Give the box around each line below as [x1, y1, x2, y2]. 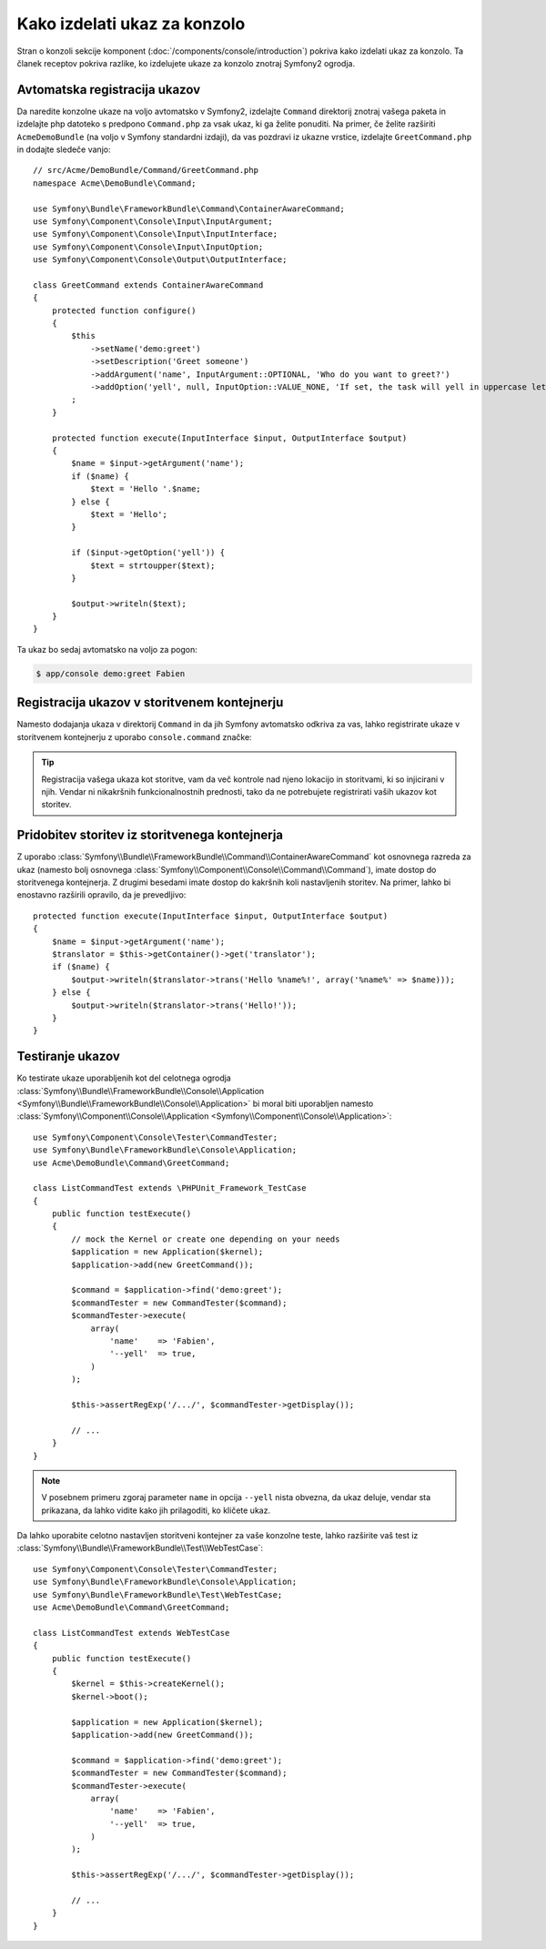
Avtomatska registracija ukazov [16, 82, 201, 97]
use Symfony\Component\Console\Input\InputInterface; [33, 228, 278, 239]
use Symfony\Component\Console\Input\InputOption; [33, 241, 264, 252]
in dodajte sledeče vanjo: [16, 144, 111, 155]
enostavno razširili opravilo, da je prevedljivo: [16, 889, 187, 900]
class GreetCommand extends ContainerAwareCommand [33, 279, 264, 290]
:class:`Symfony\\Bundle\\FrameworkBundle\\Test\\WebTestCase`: [16, 1543, 264, 1554]
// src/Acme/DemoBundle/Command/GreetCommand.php [33, 165, 259, 176]
